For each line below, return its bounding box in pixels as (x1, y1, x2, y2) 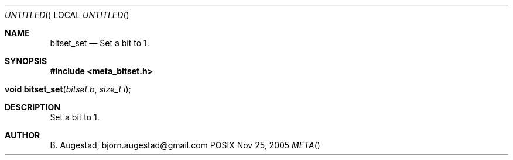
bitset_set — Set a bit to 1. (50, 38, 149, 48)
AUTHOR (5, 130, 40, 140)
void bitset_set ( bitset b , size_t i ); (5, 84, 131, 94)
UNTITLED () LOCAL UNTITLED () (5, 10, 129, 20)
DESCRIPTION (5, 102, 61, 112)
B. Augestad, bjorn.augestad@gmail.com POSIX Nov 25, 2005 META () (50, 140, 320, 150)
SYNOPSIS (5, 56, 47, 66)
